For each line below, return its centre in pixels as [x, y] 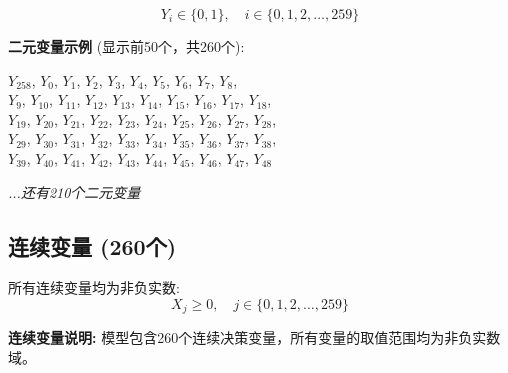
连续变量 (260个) [92, 245]
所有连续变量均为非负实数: [94, 287]
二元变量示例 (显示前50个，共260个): [126, 46]
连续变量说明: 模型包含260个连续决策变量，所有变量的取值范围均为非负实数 [254, 337]
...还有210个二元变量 [74, 191]
